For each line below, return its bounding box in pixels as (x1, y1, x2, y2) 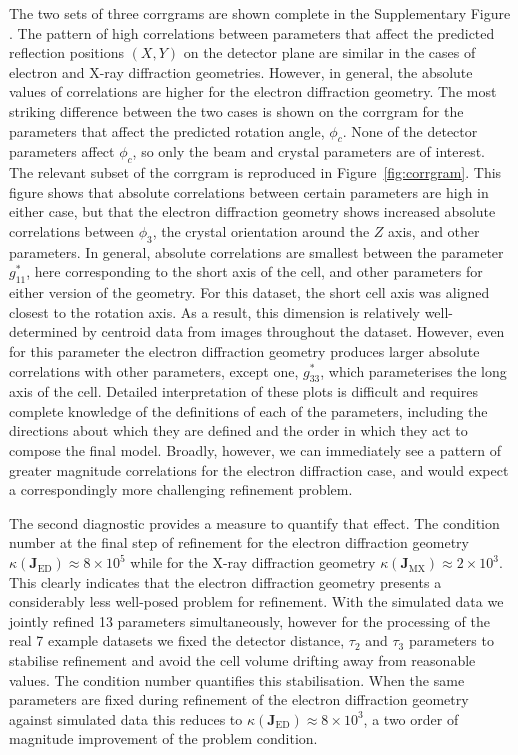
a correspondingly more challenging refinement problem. (9, 479, 353, 500)
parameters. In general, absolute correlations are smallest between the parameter (9, 241, 504, 262)
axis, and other (388, 220, 480, 241)
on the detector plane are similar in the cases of (183, 42, 476, 63)
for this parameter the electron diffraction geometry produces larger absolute (9, 340, 480, 361)
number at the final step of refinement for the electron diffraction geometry (9, 532, 469, 553)
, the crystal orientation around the (152, 220, 370, 241)
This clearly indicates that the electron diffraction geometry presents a (9, 571, 442, 592)
